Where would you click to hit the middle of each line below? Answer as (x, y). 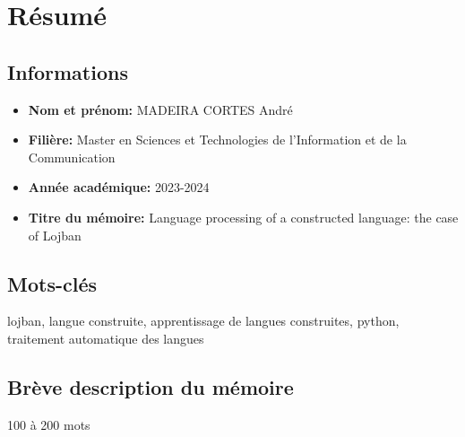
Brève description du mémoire (151, 386)
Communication (72, 157)
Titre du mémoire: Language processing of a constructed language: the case (243, 217)
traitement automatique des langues (106, 338)
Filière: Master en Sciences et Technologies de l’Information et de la (217, 140)
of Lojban (55, 235)
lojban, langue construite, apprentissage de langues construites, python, (203, 321)
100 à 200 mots (49, 424)
